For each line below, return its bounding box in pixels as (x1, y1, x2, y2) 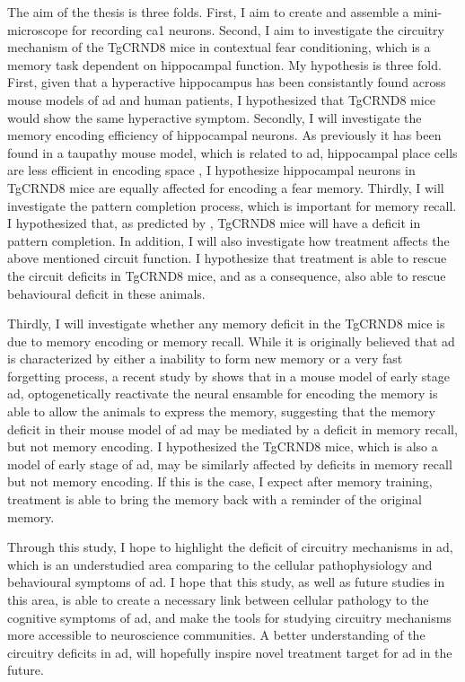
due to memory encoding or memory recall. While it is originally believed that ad (7, 331, 455, 350)
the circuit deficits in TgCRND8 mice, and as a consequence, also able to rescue (7, 266, 446, 284)
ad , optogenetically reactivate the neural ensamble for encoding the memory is (7, 384, 438, 403)
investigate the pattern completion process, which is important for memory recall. (7, 196, 457, 214)
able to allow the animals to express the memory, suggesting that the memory (7, 402, 435, 421)
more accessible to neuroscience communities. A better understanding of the (7, 625, 426, 644)
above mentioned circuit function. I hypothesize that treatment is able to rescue (7, 249, 447, 267)
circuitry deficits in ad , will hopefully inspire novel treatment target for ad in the (7, 643, 452, 661)
